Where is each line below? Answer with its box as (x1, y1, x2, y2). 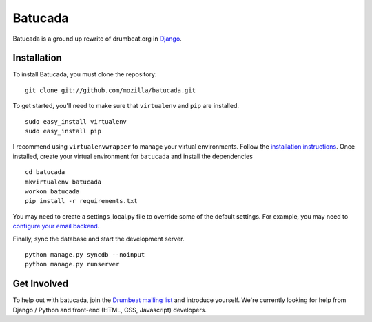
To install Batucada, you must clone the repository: (12, 70, 157, 78)
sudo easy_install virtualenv (25, 118, 127, 125)
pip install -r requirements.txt (25, 197, 138, 205)
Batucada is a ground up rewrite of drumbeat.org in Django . (12, 34, 182, 43)
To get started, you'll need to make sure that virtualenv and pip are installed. (12, 102, 240, 110)
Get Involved (12, 278, 69, 290)
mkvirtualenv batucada (25, 178, 102, 186)
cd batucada (25, 169, 65, 176)
